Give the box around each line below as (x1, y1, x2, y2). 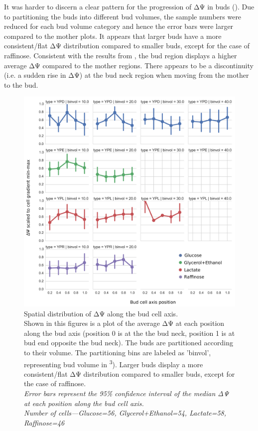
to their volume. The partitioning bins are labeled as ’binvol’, (24, 347, 211, 357)
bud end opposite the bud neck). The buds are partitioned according (24, 337, 233, 348)
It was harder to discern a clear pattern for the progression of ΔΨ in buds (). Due (4, 1, 255, 11)
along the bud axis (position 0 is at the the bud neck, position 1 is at (24, 327, 235, 338)
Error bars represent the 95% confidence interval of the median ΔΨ (24, 388, 229, 399)
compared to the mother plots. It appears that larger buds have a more (4, 30, 222, 41)
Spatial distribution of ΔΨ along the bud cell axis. (24, 308, 178, 318)
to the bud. (4, 79, 38, 90)
